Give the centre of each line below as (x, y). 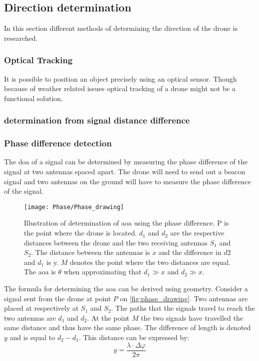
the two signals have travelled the (192, 317)
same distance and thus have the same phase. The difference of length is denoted (128, 327)
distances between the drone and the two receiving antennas (116, 242)
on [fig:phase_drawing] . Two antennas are (184, 298)
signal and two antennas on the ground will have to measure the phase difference (128, 181)
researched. (21, 38)
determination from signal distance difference (97, 120)
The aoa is (40, 272)
